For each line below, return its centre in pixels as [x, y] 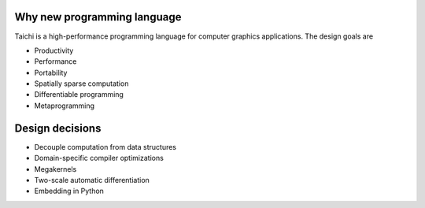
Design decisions [58, 128]
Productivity [54, 50]
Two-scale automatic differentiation [92, 180]
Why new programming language [98, 17]
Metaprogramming [64, 106]
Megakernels [55, 169]
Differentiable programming [79, 95]
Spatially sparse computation [81, 84]
